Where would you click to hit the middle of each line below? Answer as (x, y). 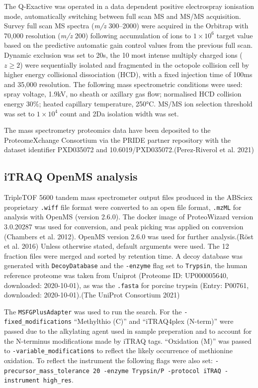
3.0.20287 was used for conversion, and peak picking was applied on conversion (124, 226)
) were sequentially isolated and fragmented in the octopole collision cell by (134, 64)
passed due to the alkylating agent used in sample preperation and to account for (128, 331)
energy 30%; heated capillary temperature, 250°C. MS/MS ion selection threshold (128, 103)
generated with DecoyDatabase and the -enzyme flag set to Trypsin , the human (126, 265)
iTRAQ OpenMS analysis (71, 176)
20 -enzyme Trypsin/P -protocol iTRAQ (157, 371)
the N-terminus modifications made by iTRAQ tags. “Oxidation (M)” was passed (128, 340)
